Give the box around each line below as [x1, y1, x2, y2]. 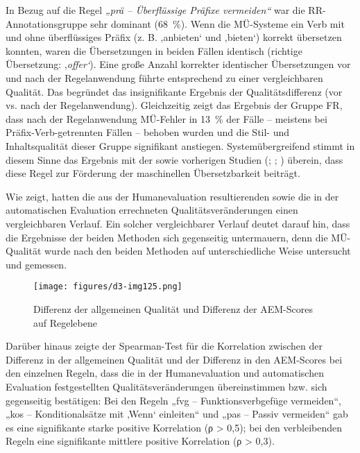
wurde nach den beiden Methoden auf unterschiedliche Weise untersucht [44, 243, 351, 258]
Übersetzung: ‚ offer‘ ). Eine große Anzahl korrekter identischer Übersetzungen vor [6, 57, 351, 71]
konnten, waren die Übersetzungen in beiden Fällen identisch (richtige [6, 43, 302, 58]
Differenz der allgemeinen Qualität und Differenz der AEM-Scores [33, 301, 313, 316]
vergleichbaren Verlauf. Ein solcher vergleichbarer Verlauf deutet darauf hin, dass [6, 216, 350, 230]
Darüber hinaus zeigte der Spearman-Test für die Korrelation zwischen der [6, 339, 323, 353]
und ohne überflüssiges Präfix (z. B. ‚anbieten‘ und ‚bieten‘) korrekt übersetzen [6, 30, 342, 44]
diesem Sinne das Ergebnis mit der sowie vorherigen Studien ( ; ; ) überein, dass [6, 152, 343, 166]
